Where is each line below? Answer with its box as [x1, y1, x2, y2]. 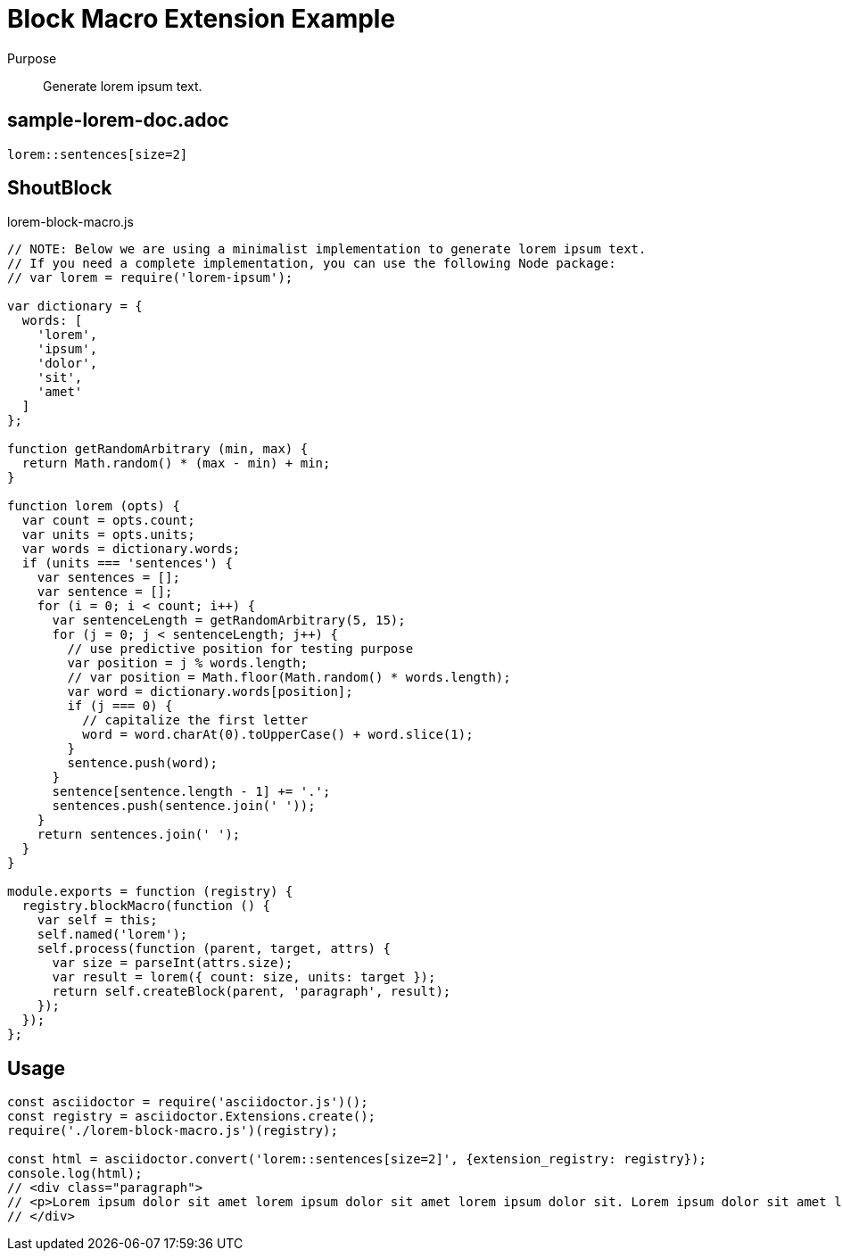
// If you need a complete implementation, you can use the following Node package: [7, 256, 616, 271]
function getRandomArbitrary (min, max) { [7, 442, 309, 457]
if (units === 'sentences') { [21, 556, 233, 571]
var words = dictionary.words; [21, 542, 241, 557]
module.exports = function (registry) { [7, 884, 293, 899]
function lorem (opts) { [7, 499, 180, 514]
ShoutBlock [7, 177, 112, 200]
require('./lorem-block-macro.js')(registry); [7, 1123, 338, 1138]
